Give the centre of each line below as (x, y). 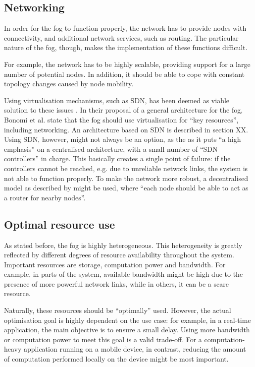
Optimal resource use (60, 224)
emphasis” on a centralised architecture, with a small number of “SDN (111, 149)
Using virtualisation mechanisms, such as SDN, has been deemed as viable (117, 100)
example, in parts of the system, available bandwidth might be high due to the (124, 274)
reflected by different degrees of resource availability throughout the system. (119, 255)
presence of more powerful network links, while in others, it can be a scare (116, 283)
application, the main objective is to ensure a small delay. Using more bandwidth (127, 330)
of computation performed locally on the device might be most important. (116, 359)
